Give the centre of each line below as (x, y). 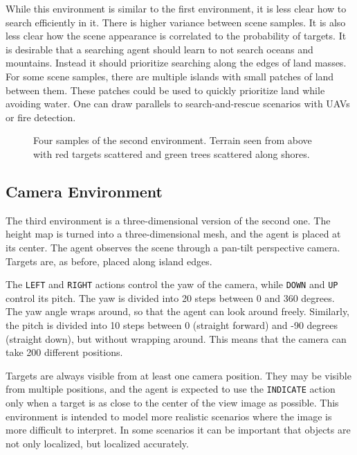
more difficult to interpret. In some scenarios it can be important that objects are (178, 430)
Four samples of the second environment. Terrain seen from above (173, 140)
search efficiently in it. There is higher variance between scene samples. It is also (176, 22)
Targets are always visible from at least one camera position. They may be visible (178, 375)
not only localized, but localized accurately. (97, 443)
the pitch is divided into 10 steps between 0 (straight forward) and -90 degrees (172, 324)
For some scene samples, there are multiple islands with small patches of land (170, 76)
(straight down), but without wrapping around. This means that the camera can (176, 338)
